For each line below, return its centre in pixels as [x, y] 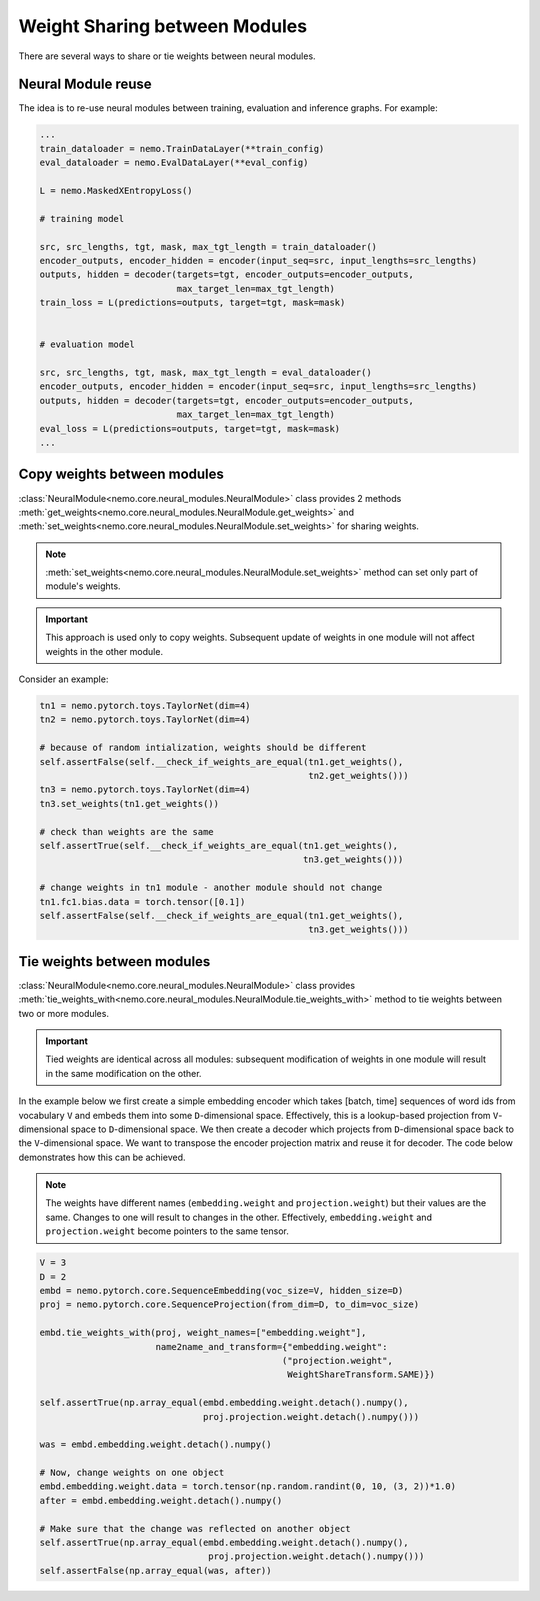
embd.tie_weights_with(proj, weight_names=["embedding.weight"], [203, 1333]
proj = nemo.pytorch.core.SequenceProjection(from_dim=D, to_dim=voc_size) [229, 1304]
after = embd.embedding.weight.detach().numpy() [161, 1500]
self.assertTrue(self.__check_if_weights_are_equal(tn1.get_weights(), [219, 845]
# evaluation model [87, 344]
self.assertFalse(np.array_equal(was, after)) [155, 1570]
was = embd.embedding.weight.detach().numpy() [155, 1444]
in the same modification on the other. [123, 1073]
